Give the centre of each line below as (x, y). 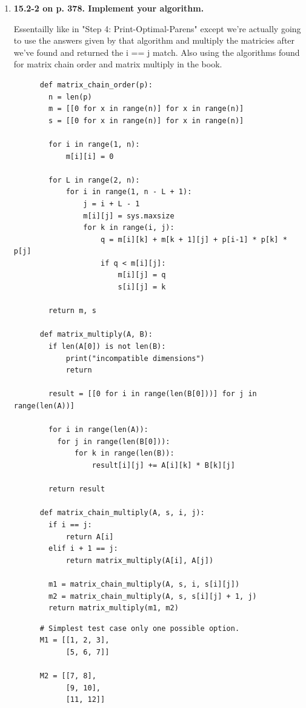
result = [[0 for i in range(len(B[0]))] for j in (153, 394)
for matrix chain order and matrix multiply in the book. (118, 64)
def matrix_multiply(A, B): (96, 335)
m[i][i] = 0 (90, 156)
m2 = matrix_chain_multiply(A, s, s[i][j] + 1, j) (153, 596)
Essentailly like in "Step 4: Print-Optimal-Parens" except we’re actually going (157, 28)
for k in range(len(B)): (125, 453)
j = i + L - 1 (111, 204)
